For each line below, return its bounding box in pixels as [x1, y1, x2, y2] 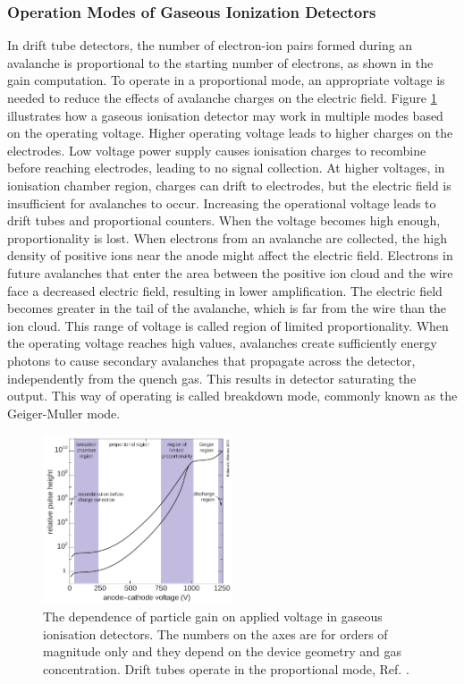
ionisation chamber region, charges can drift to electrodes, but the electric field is [7, 175, 451, 194]
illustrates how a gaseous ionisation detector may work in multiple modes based [7, 106, 443, 124]
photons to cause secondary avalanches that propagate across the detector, [7, 350, 416, 369]
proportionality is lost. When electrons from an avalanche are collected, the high [7, 228, 447, 247]
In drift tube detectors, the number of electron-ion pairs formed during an [7, 36, 413, 55]
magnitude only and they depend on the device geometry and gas [43, 642, 402, 661]
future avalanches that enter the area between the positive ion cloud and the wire [7, 263, 453, 282]
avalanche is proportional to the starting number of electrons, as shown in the [7, 53, 434, 72]
